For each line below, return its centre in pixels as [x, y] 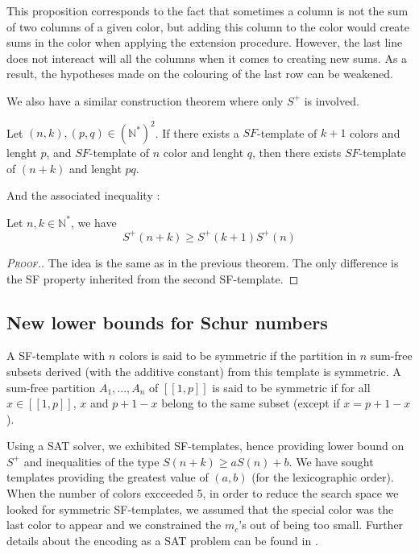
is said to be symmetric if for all [291, 387]
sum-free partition [51, 387]
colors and [375, 132]
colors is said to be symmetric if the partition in [238, 356]
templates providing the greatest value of [108, 477]
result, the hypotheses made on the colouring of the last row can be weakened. [200, 74]
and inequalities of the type [91, 461]
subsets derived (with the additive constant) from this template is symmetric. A [204, 371]
